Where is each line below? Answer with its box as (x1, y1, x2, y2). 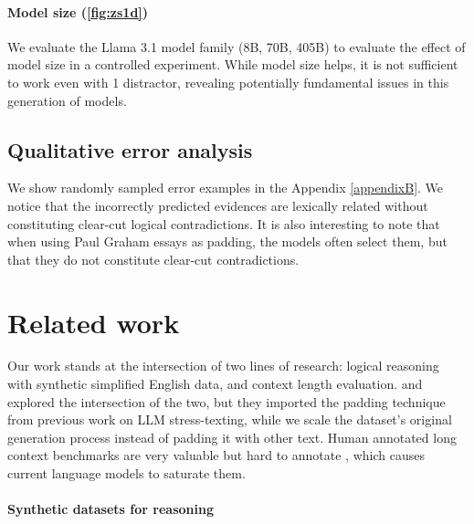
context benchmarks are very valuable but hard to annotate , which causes (7, 445, 425, 465)
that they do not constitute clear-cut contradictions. (7, 249, 300, 268)
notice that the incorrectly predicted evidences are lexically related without (7, 195, 428, 215)
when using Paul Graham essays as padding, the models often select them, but (7, 232, 448, 251)
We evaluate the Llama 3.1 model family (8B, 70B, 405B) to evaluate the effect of (7, 37, 466, 56)
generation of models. (7, 90, 127, 110)
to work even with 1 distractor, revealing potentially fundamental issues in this (7, 72, 449, 91)
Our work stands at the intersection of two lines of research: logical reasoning (7, 356, 439, 375)
